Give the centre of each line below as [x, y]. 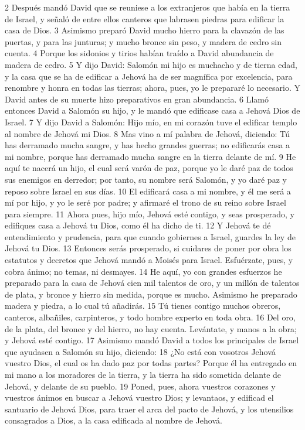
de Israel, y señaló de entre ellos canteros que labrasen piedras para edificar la [145, 18]
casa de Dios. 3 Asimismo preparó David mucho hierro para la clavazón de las [145, 30]
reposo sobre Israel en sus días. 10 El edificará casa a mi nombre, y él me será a [148, 191]
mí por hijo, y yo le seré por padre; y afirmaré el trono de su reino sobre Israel [145, 202]
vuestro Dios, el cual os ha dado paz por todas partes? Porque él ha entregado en [151, 363]
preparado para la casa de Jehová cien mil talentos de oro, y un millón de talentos [152, 283]
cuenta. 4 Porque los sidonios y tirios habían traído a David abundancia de [139, 53]
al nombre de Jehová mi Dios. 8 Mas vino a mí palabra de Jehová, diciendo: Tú [148, 133]
